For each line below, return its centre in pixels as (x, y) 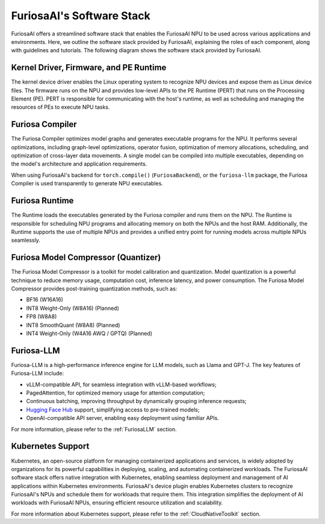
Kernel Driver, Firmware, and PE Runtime (89, 68)
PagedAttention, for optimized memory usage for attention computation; (116, 393)
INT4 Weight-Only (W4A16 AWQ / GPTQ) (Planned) (89, 333)
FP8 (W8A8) (42, 316)
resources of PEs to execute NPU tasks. (60, 107)
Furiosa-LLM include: (38, 374)
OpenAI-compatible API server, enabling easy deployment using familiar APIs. (122, 418)
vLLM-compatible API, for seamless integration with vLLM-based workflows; (121, 384)
